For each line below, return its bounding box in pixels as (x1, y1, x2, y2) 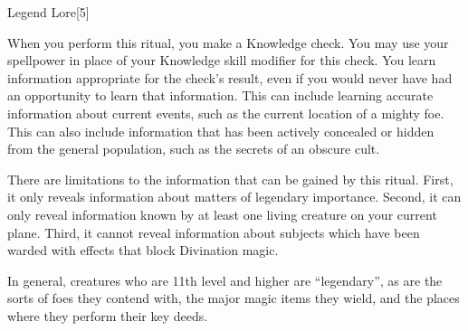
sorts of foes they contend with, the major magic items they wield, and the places (7, 288, 460, 307)
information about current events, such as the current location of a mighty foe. (7, 103, 444, 122)
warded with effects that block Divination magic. (7, 241, 279, 260)
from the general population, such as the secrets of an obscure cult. (7, 139, 380, 158)
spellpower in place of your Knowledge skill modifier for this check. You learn (7, 51, 436, 70)
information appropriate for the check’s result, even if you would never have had (7, 68, 453, 87)
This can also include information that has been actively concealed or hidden (7, 121, 435, 140)
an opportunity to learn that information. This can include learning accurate (7, 86, 434, 105)
